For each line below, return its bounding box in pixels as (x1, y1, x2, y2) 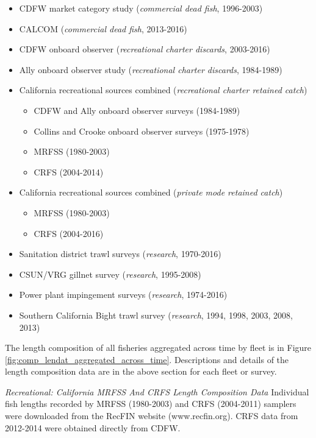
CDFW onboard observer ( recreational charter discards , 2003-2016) (19, 43, 270, 55)
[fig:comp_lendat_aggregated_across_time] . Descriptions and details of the (5, 353, 289, 366)
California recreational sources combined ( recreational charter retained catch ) (19, 83, 307, 96)
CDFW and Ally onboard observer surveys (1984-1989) (34, 104, 240, 116)
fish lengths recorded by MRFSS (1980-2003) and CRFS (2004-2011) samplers (5, 397, 296, 410)
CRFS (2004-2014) (34, 165, 104, 178)
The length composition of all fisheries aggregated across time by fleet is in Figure (5, 341, 312, 354)
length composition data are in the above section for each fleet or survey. (5, 365, 277, 378)
